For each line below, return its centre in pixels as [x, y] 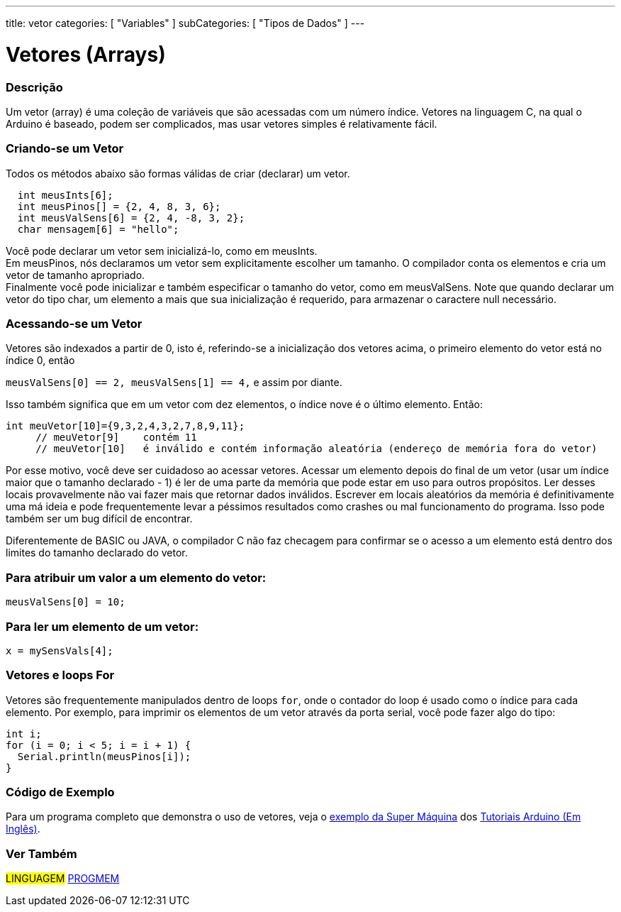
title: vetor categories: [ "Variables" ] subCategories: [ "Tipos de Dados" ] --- [185, 23]
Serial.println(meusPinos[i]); [104, 756]
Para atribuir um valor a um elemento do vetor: [136, 577]
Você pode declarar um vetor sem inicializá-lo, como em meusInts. [162, 251]
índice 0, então [40, 361]
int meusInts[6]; [65, 195]
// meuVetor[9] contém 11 [116, 438]
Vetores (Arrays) [86, 54]
